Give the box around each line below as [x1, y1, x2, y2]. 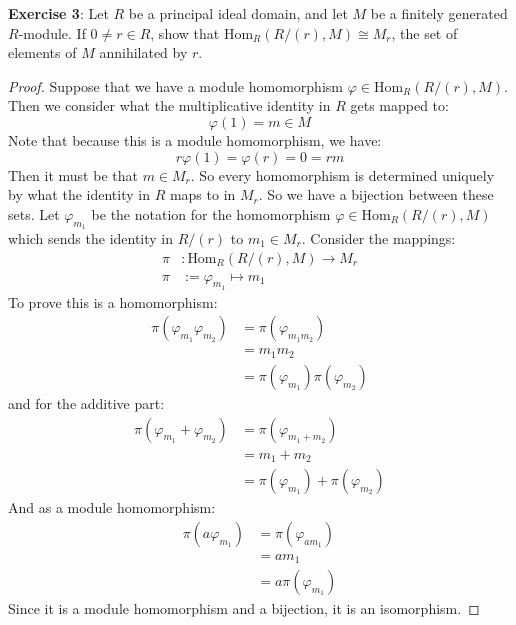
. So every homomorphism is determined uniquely [190, 164, 495, 185]
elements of [8, 42, 77, 63]
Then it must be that [8, 164, 138, 185]
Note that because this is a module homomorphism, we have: [8, 129, 382, 150]
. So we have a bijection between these [258, 184, 494, 205]
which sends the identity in [8, 227, 174, 248]
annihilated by [99, 42, 188, 63]
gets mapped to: [350, 95, 449, 116]
